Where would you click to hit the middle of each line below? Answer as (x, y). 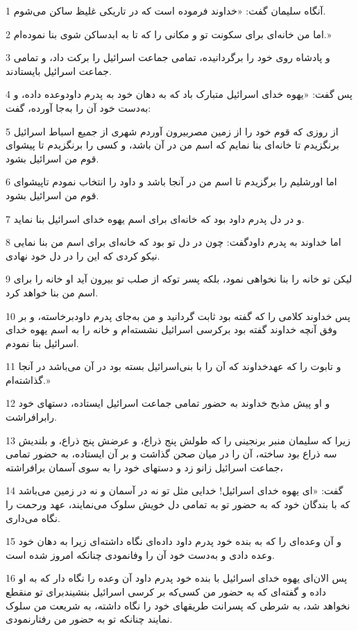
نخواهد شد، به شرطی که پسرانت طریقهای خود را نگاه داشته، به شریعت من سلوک (178, 605)
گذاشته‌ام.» (28, 379)
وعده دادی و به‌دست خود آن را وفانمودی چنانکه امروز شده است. (140, 554)
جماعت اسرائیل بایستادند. (59, 70)
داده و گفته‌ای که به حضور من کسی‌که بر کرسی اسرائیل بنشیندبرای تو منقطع (166, 591)
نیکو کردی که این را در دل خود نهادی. (83, 255)
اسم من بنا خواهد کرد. (52, 292)
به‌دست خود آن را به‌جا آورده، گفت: (78, 107)
